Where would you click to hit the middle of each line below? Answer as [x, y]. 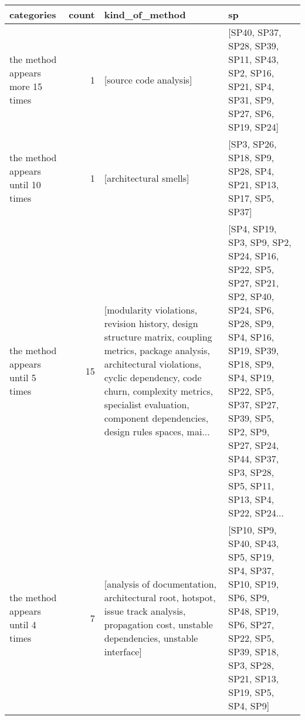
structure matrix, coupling [158, 337]
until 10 [25, 184]
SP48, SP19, [254, 611]
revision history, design [151, 323]
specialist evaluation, [147, 404]
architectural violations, [153, 364]
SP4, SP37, [251, 570]
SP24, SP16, [254, 256]
